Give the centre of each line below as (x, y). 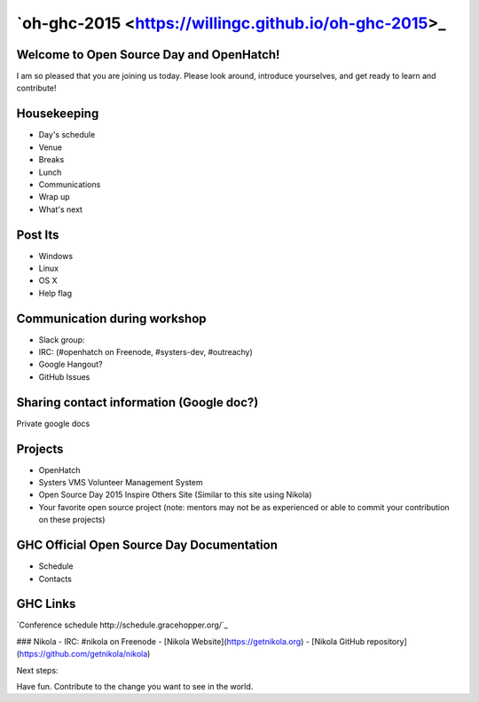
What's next (61, 209)
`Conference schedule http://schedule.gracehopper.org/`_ (122, 625)
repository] (387, 641)
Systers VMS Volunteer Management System (121, 483)
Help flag (55, 293)
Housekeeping (58, 114)
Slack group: (62, 339)
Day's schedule (67, 135)
